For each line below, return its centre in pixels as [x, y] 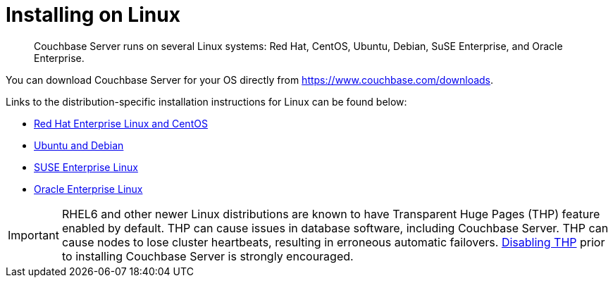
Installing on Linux [93, 15]
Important [33, 235]
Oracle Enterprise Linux [88, 189]
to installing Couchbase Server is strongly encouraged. [208, 256]
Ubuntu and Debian [79, 145]
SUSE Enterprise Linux [86, 167]
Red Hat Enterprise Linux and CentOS [121, 123]
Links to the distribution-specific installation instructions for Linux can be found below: [206, 101]
